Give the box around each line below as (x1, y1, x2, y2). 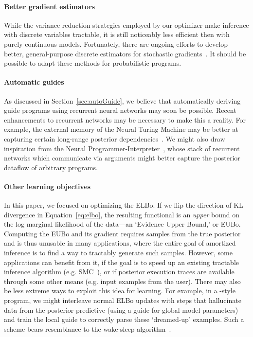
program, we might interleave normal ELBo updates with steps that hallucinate (4, 295, 241, 305)
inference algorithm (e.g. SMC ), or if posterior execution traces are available (4, 266, 235, 277)
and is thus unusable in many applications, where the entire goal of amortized (4, 238, 236, 248)
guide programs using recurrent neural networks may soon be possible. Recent (4, 105, 236, 115)
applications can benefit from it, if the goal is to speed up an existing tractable (4, 257, 239, 267)
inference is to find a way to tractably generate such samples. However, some (4, 248, 233, 258)
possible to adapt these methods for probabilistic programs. (4, 58, 181, 68)
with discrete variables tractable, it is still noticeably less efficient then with (4, 29, 230, 39)
